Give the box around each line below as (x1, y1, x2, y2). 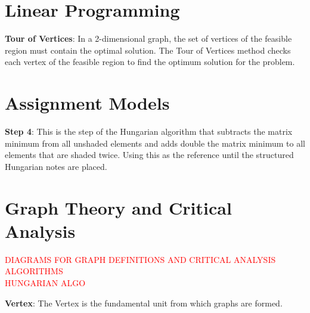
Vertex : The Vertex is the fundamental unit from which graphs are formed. (5, 296, 283, 309)
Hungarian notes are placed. (5, 160, 107, 172)
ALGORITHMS (5, 265, 63, 277)
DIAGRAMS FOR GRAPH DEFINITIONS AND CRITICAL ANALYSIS (5, 253, 276, 265)
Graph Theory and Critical (5, 195, 232, 219)
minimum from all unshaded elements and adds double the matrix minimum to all (5, 137, 305, 149)
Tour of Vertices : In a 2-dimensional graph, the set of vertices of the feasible (5, 32, 292, 45)
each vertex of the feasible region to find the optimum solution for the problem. (5, 55, 295, 68)
